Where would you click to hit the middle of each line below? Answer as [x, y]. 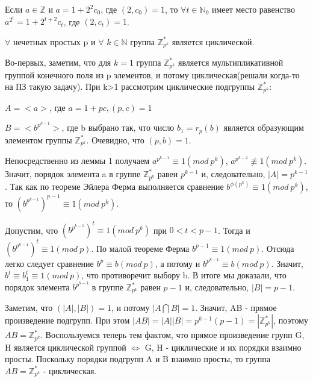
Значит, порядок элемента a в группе [73, 174]
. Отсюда [278, 248]
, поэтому [291, 320]
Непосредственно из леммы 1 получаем [77, 161]
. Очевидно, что [115, 139]
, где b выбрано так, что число [118, 127]
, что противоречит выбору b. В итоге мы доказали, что [184, 275]
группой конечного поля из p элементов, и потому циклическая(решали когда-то [152, 74]
